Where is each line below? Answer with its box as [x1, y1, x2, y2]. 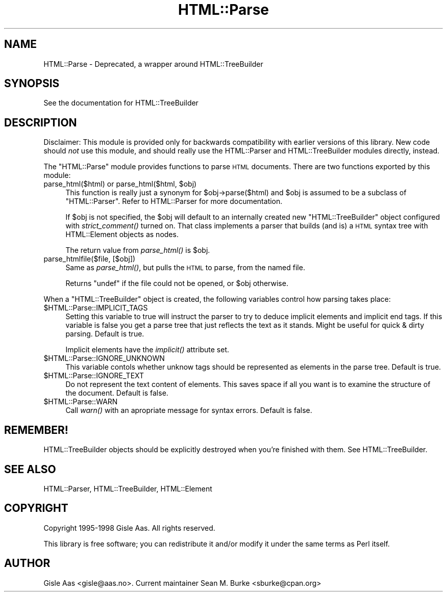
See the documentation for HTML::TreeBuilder [43, 98, 198, 108]
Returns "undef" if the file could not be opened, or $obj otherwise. [65, 279, 288, 288]
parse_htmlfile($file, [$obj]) [43, 254, 136, 264]
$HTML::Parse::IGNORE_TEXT [43, 371, 144, 380]
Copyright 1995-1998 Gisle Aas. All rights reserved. [43, 523, 215, 532]
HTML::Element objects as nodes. [65, 230, 179, 239]
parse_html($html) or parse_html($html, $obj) [43, 179, 197, 189]
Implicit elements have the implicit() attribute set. [65, 345, 230, 354]
